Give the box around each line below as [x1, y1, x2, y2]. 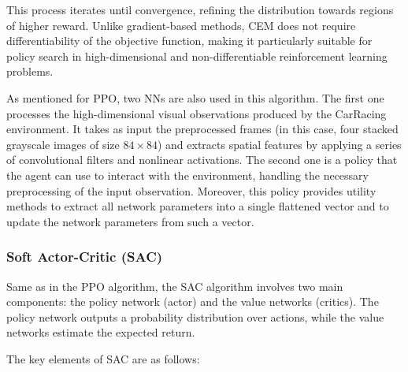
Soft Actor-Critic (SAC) [6, 247, 163, 266]
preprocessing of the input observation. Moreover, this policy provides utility [6, 182, 376, 199]
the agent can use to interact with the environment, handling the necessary [6, 166, 369, 183]
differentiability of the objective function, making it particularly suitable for [6, 32, 373, 49]
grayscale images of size [6, 136, 120, 152]
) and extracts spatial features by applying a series [157, 136, 402, 152]
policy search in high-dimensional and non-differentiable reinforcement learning [6, 47, 388, 64]
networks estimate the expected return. [6, 324, 195, 340]
